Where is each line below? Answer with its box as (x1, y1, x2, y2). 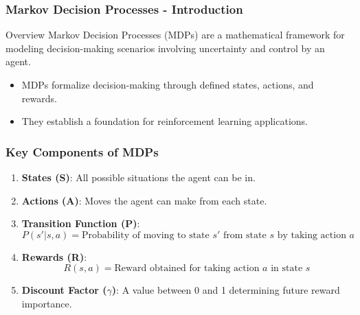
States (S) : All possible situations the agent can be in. (21, 170, 256, 184)
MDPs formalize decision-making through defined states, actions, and (21, 78, 314, 91)
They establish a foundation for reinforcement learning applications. (21, 114, 308, 128)
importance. (21, 296, 72, 310)
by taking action (277, 230, 346, 240)
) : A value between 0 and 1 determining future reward (111, 283, 340, 297)
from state (223, 230, 267, 240)
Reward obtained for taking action (114, 264, 260, 274)
